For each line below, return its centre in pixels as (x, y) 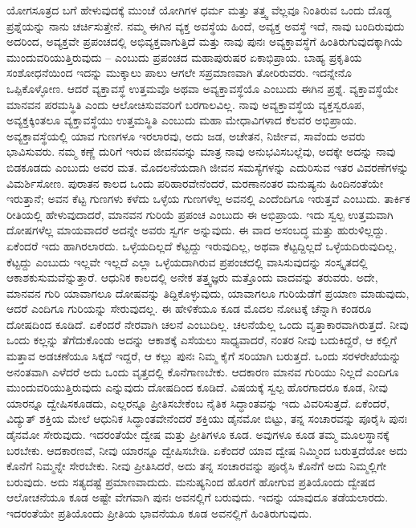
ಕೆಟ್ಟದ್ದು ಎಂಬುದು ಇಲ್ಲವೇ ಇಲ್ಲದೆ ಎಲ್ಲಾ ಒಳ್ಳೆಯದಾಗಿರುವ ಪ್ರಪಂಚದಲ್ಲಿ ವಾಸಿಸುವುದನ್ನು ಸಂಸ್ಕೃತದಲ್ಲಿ (187, 261)
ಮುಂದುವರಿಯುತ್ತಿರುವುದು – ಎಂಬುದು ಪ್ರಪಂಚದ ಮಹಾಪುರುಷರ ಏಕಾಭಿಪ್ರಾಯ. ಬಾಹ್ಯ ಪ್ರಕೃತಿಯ (184, 57)
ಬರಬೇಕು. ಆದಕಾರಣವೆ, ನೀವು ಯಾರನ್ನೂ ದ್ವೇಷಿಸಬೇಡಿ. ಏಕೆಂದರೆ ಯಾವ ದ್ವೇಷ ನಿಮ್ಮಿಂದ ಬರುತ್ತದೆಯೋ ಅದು (207, 450)
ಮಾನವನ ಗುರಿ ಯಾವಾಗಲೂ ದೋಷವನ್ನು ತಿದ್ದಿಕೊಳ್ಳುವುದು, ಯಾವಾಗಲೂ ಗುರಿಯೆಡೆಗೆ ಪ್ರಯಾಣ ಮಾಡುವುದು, (208, 292)
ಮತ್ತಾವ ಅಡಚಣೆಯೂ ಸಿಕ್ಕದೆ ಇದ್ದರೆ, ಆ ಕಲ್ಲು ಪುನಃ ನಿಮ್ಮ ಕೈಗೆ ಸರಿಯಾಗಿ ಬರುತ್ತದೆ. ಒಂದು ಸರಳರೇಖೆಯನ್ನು (204, 356)
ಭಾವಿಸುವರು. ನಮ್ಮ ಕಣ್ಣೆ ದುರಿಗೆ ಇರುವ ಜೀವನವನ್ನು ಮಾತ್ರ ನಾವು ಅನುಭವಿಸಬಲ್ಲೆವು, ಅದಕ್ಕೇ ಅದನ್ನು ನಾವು (201, 151)
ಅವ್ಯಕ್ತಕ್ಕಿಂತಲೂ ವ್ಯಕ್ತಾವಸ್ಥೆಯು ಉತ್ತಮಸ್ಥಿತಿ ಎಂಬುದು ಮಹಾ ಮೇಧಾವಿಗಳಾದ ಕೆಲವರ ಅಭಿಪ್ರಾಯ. (182, 120)
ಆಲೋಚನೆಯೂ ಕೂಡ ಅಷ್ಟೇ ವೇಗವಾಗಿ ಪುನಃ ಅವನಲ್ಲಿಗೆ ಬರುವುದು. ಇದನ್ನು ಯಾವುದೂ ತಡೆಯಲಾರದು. (198, 497)
